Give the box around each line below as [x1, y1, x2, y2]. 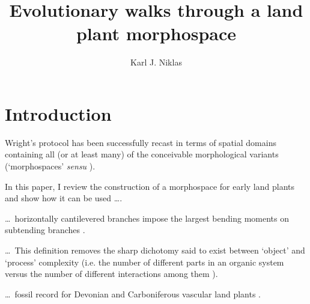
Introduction [5, 101, 112, 126]
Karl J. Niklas [130, 56, 182, 68]
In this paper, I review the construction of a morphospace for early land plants [5, 180, 295, 192]
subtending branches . [5, 223, 85, 236]
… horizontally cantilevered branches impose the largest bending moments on [5, 211, 290, 224]
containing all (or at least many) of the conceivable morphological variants [5, 148, 279, 160]
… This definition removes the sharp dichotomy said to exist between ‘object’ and [5, 244, 305, 256]
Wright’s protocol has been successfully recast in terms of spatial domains [5, 136, 276, 148]
